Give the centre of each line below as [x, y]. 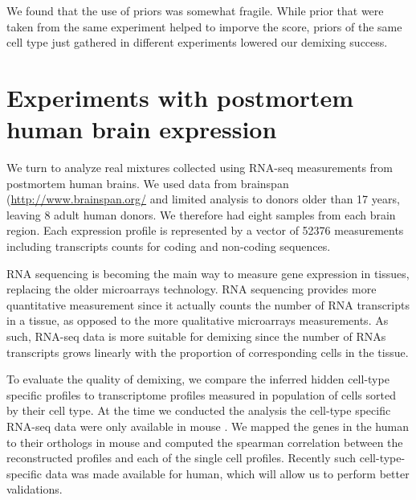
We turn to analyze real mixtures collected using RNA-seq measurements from [200, 168]
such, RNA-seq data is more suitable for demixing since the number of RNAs [196, 336]
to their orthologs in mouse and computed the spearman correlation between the [205, 442]
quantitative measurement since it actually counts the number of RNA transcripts [208, 304]
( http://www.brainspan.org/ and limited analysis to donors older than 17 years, [203, 199]
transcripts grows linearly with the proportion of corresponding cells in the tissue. [208, 352]
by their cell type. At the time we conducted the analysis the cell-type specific [199, 410]
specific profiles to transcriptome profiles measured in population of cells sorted [201, 394]
